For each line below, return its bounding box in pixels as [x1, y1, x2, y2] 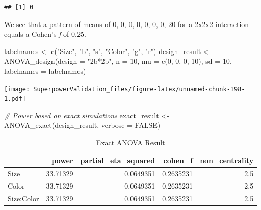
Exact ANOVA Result [96, 137, 165, 148]
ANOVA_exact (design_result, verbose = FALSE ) [4, 120, 161, 130]
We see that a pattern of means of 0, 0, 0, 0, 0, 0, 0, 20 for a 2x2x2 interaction [4, 18, 249, 29]
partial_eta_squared [80, 154, 155, 165]
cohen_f [163, 154, 193, 165]
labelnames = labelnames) [4, 65, 86, 76]
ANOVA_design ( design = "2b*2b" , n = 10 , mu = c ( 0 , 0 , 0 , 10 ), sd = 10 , [4, 56, 232, 66]
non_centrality [200, 154, 254, 165]
